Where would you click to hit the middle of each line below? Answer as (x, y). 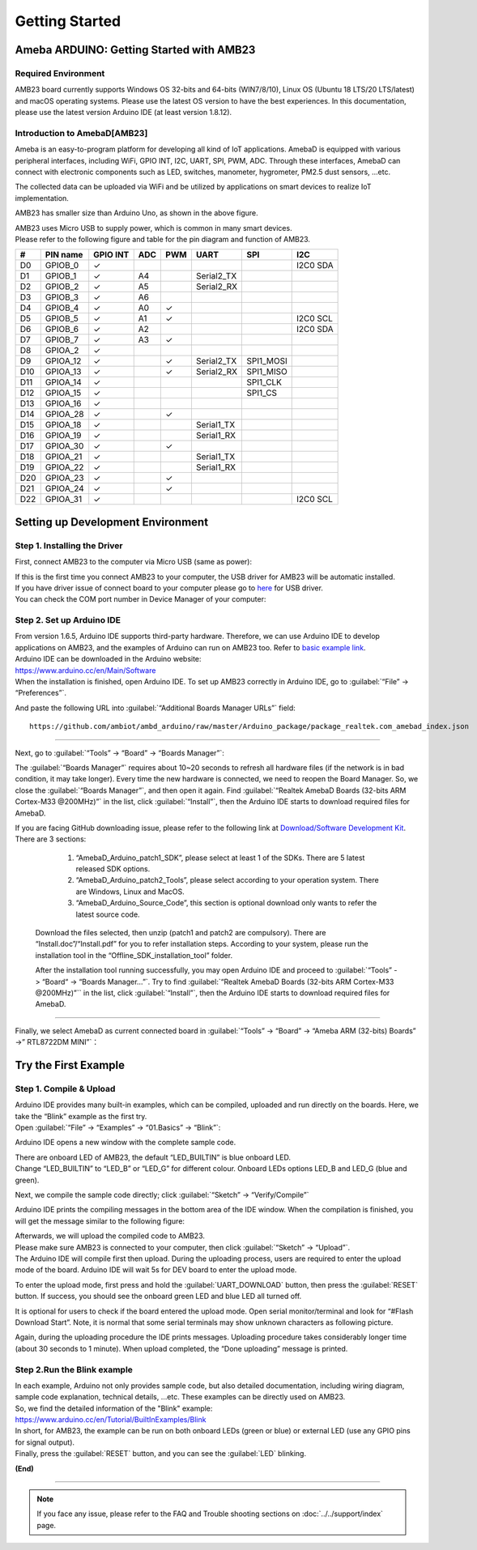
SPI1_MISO (267, 372)
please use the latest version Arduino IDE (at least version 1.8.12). (124, 113)
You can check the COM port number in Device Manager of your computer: (141, 599)
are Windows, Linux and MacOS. (130, 892)
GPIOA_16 (63, 403)
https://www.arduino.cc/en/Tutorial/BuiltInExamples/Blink (111, 1420)
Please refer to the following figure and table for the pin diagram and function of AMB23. (163, 239)
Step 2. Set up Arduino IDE (68, 620)
